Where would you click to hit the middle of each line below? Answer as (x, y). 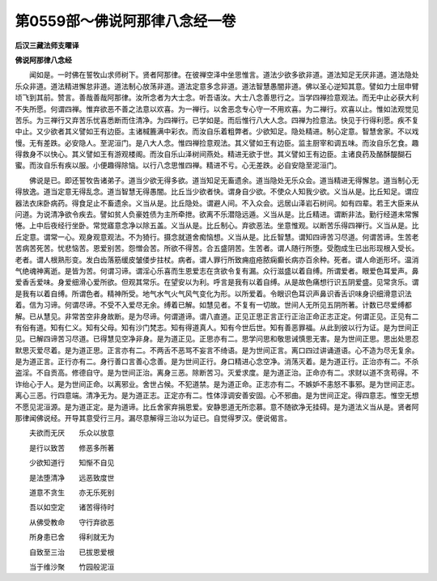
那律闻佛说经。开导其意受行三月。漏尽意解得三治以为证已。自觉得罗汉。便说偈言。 (153, 418)
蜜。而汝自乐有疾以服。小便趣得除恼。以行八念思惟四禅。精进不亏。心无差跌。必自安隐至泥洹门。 (178, 165)
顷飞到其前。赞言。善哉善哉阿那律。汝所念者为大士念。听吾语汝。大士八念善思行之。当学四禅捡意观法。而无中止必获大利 (217, 98)
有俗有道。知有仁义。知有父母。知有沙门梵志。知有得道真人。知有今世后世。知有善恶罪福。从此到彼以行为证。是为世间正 (217, 327)
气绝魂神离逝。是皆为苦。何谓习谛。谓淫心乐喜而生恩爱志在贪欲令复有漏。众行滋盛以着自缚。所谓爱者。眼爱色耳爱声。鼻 (217, 270)
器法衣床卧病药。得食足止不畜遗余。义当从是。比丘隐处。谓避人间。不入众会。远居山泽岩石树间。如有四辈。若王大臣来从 (217, 203)
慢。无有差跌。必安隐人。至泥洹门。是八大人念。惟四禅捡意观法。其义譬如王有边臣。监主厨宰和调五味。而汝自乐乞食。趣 (217, 142)
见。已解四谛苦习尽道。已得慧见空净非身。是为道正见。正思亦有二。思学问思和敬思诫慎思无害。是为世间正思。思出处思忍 (217, 339)
